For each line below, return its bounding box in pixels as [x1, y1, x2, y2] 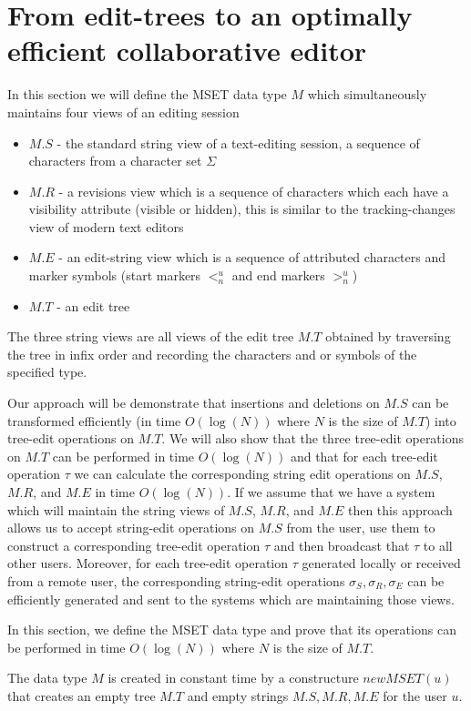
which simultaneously [307, 85, 427, 104]
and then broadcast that [273, 535, 410, 554]
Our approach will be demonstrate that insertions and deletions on [7, 393, 380, 412]
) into [425, 411, 456, 430]
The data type [7, 668, 87, 687]
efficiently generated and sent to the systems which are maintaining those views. [7, 589, 455, 608]
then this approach [347, 500, 453, 519]
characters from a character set [28, 151, 202, 170]
